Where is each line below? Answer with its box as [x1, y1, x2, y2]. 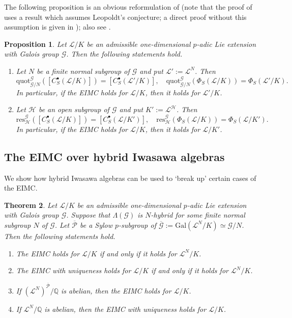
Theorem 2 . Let [4, 199, 57, 210]
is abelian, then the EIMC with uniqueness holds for [44, 303, 207, 314]
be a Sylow [79, 219, 113, 230]
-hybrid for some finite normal [151, 209, 245, 220]
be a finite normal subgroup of [37, 65, 130, 76]
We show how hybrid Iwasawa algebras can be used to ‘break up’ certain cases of [4, 172, 256, 183]
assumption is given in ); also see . [4, 21, 111, 32]
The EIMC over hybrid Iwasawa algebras [4, 148, 225, 164]
